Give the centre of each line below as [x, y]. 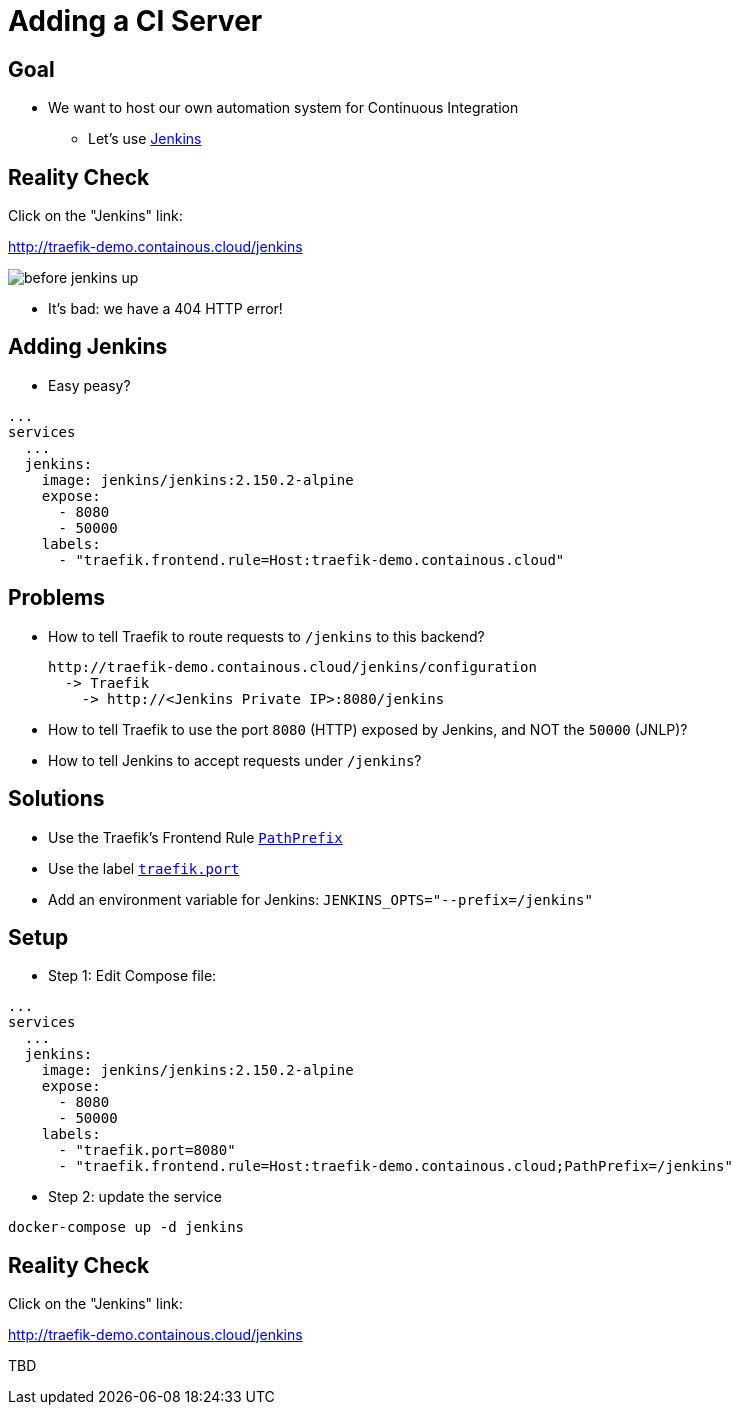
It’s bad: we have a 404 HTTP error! [165, 309]
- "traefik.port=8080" [147, 1150]
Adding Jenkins [88, 347]
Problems [56, 598]
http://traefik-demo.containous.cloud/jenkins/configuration [292, 666]
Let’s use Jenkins [145, 139]
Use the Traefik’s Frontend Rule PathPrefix [195, 837]
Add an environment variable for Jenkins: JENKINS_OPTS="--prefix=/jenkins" [320, 899]
